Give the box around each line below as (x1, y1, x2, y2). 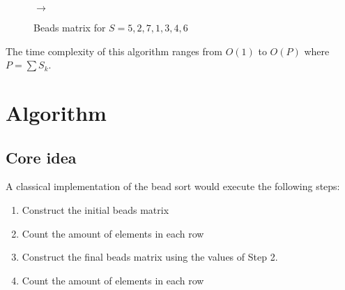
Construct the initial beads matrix (22, 202, 169, 217)
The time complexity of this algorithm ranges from (6, 43, 222, 58)
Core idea (6, 146, 77, 168)
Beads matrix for (33, 20, 106, 34)
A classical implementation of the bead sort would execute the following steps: (6, 179, 340, 194)
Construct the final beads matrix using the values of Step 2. (22, 249, 278, 264)
